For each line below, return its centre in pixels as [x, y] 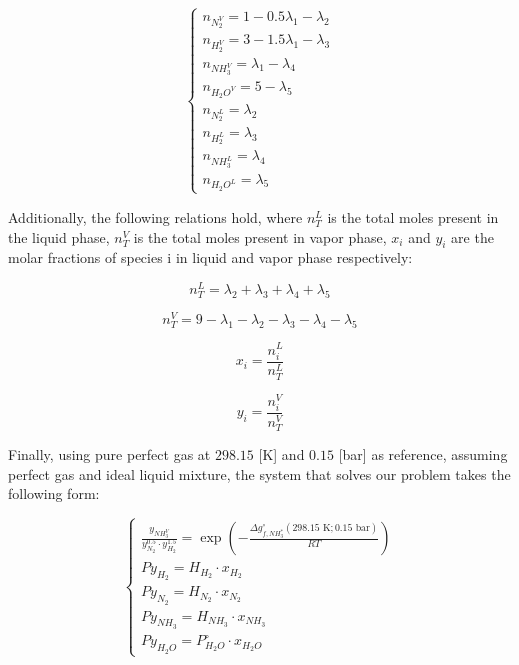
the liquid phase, [59, 236]
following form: [54, 493]
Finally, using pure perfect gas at [109, 454]
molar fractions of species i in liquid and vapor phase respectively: [210, 257]
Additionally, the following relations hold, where [155, 216]
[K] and [281, 454]
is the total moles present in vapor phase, [260, 236]
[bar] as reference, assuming [423, 454]
